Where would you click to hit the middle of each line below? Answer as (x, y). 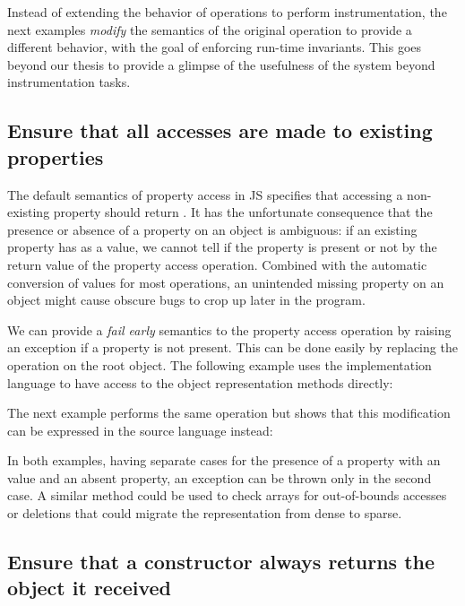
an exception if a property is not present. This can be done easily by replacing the (232, 347)
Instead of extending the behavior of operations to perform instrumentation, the (227, 12)
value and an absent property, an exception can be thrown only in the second (220, 477)
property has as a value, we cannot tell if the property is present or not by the (222, 247)
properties (56, 156)
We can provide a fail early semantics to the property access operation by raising (229, 329)
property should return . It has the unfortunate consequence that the (243, 212)
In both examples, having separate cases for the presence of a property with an (224, 460)
